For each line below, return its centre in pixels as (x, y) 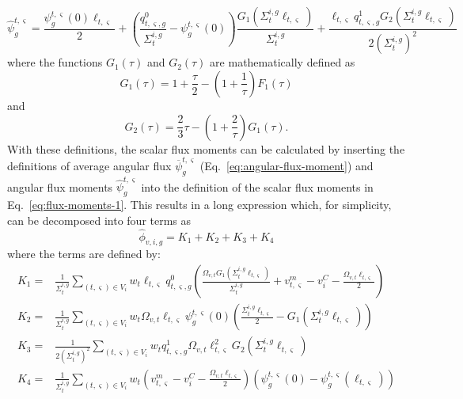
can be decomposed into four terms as (99, 220)
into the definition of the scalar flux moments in (257, 186)
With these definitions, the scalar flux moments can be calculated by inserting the (206, 148)
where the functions (55, 62)
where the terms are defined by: (84, 254)
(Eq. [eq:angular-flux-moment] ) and (287, 165)
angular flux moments (60, 186)
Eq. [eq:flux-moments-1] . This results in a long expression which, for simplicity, (199, 205)
